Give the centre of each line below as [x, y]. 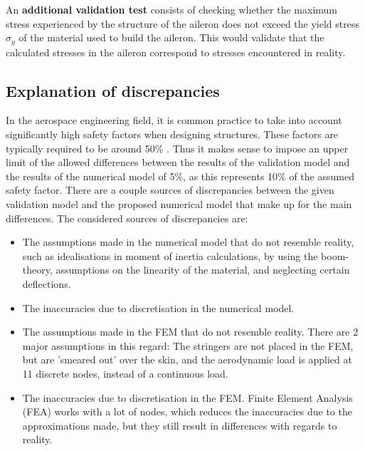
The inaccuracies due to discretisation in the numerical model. [158, 307]
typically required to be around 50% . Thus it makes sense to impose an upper [177, 148]
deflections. [47, 283]
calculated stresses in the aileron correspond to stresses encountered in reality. [176, 52]
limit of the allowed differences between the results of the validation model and [178, 162]
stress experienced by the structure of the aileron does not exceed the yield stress [183, 23]
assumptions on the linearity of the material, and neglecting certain [203, 270]
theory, [37, 270]
